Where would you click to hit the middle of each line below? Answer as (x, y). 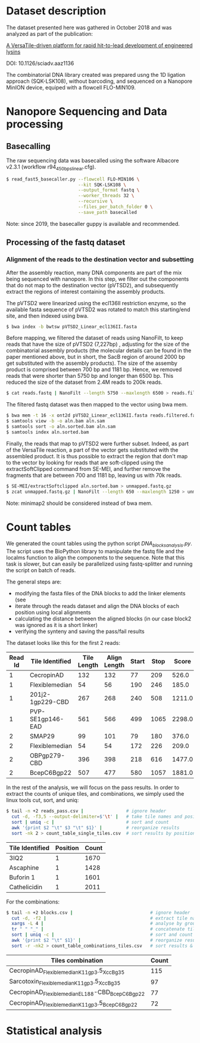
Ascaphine (24, 867)
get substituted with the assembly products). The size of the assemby (92, 363)
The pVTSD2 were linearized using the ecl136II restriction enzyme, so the (96, 303)
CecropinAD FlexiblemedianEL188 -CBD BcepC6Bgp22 (77, 993)
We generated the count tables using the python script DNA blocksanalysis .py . (99, 544)
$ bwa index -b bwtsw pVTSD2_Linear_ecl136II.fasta (71, 327)
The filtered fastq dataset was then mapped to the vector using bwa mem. (97, 405)
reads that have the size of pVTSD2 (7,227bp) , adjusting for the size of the (98, 344)
